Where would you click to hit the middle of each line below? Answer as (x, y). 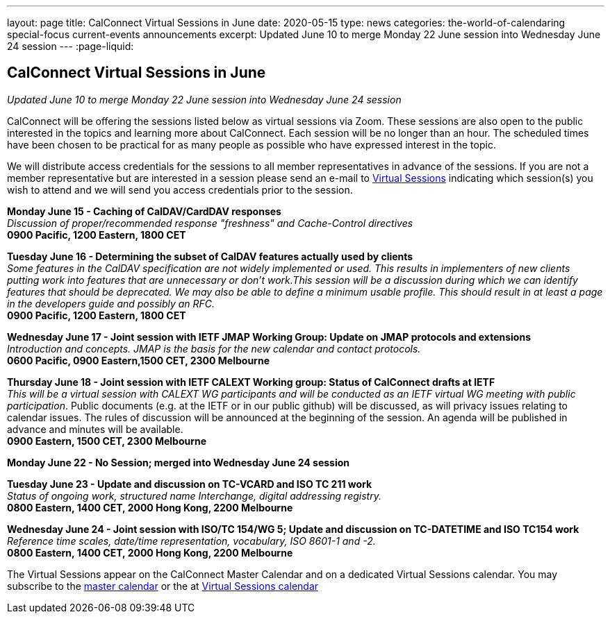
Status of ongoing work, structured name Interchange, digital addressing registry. (194, 495)
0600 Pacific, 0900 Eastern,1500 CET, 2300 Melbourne (138, 360)
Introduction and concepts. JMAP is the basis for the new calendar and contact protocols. (214, 348)
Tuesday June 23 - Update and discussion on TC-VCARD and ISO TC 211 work (190, 484)
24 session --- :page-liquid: (71, 46)
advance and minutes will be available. (95, 429)
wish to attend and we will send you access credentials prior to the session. (180, 189)
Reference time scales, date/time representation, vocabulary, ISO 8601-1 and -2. (191, 541)
